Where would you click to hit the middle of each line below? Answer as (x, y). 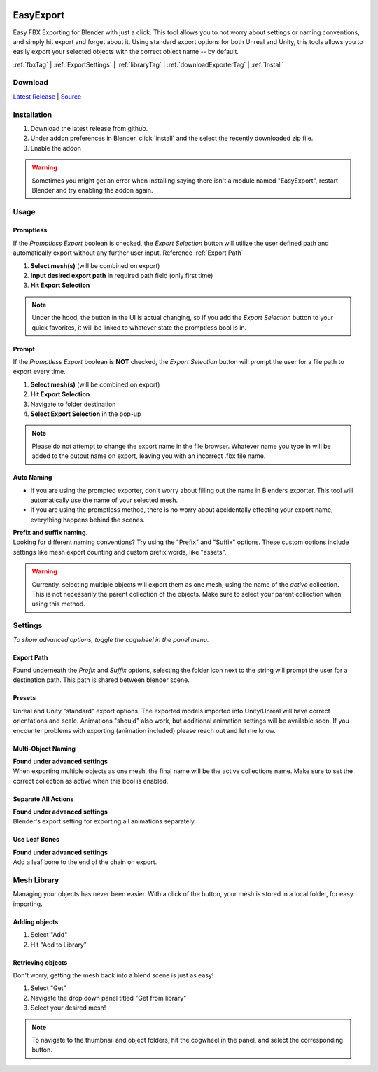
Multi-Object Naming (44, 749)
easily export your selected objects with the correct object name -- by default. (126, 52)
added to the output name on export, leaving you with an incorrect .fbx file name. (149, 456)
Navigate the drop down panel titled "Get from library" (108, 998)
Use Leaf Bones (36, 840)
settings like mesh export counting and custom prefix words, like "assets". (120, 552)
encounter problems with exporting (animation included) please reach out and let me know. (145, 730)
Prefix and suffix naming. (50, 533)
